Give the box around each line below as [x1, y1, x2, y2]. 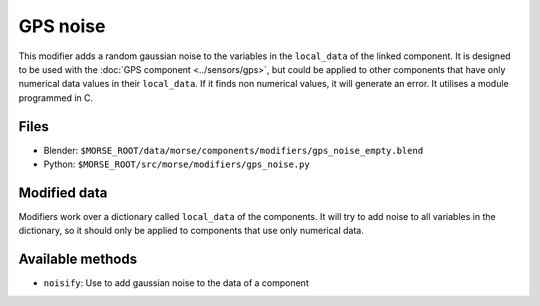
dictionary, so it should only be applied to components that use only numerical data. [18, 225, 364, 237]
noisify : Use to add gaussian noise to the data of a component [43, 277, 309, 289]
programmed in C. [18, 91, 94, 104]
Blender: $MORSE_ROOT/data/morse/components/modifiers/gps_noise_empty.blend [43, 144, 424, 156]
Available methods [18, 251, 138, 268]
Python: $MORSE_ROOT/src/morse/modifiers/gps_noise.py [43, 158, 310, 170]
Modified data [18, 184, 108, 201]
